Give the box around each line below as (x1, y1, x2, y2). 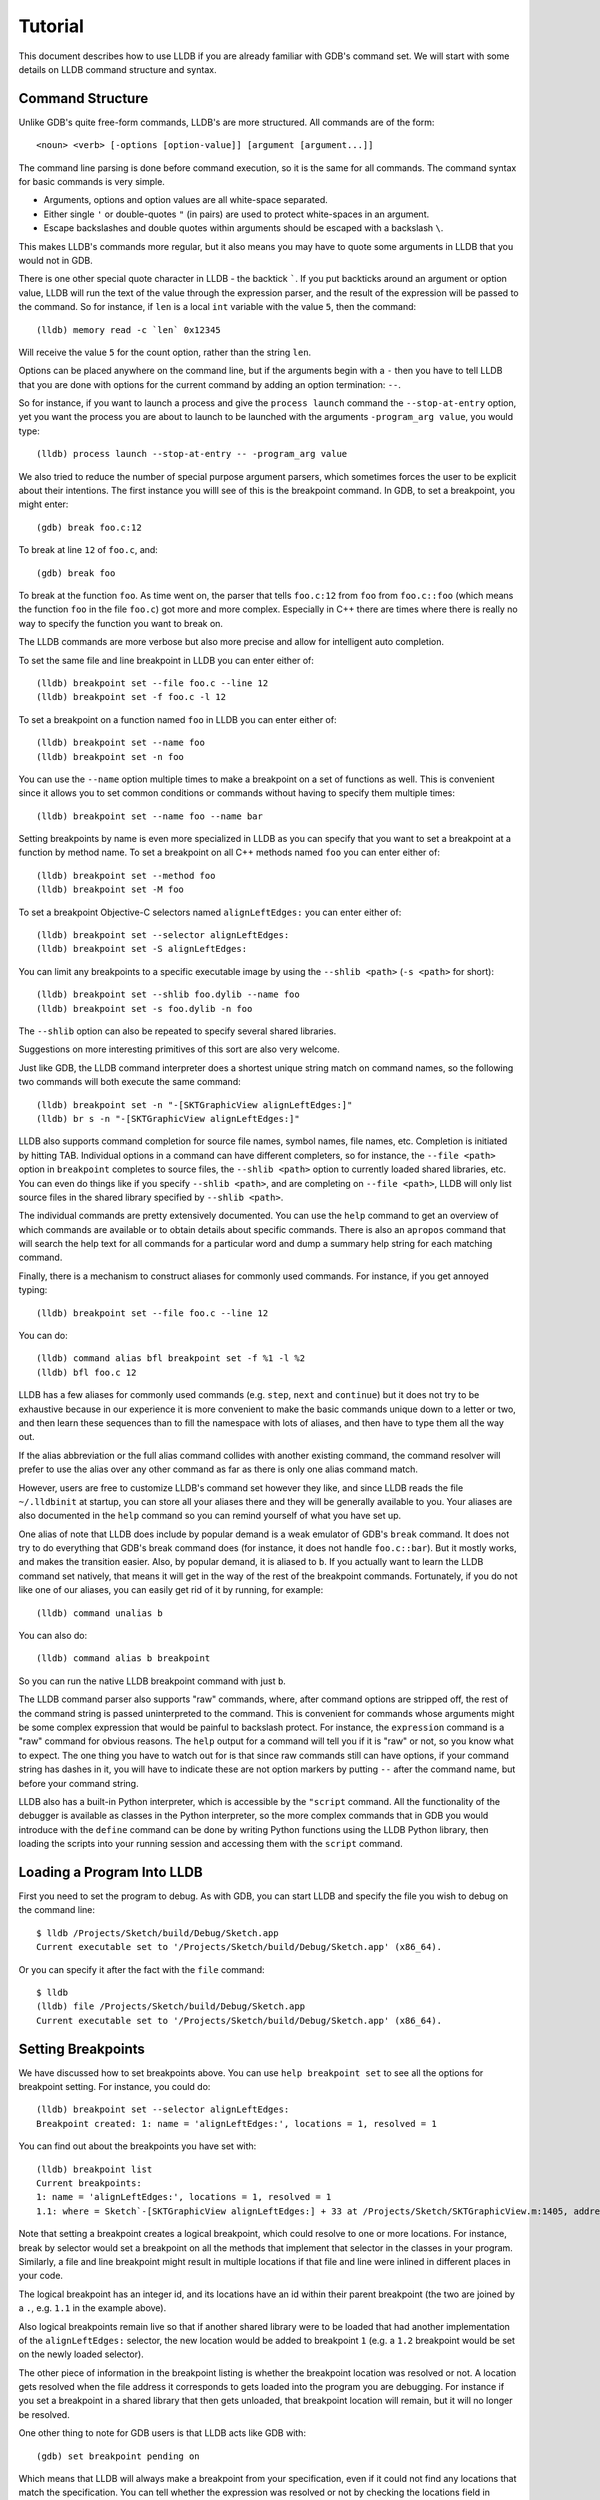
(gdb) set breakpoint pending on (36, 2450, 200, 2462)
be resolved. (18, 2408, 70, 2420)
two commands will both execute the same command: (18, 1076, 241, 1088)
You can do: (18, 1330, 69, 1342)
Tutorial (18, 15, 85, 37)
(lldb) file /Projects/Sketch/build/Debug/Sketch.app (36, 2001, 305, 2012)
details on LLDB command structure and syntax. (18, 63, 217, 75)
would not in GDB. (18, 254, 94, 266)
